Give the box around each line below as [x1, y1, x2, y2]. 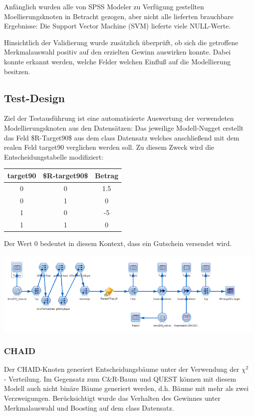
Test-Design [4, 90, 65, 105]
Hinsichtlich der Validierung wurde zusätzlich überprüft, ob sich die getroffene [4, 37, 238, 47]
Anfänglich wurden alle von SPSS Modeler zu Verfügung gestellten [4, 1, 204, 11]
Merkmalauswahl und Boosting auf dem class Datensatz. [4, 402, 174, 413]
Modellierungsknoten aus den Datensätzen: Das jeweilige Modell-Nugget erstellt [4, 122, 244, 133]
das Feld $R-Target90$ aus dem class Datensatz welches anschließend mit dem [4, 132, 239, 142]
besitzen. [4, 66, 30, 76]
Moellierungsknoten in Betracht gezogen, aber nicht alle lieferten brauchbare [4, 11, 233, 21]
